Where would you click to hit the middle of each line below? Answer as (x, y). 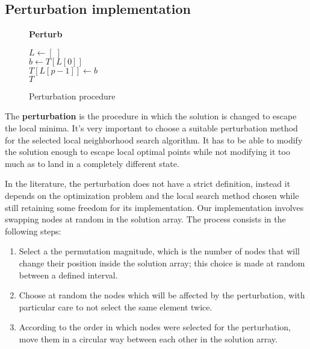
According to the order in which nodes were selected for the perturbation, (155, 327)
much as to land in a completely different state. (92, 163)
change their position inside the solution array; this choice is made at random (162, 263)
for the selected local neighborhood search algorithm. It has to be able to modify (154, 140)
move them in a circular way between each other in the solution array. (148, 338)
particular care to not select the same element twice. (116, 307)
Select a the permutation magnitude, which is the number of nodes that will (159, 251)
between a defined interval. (68, 275)
